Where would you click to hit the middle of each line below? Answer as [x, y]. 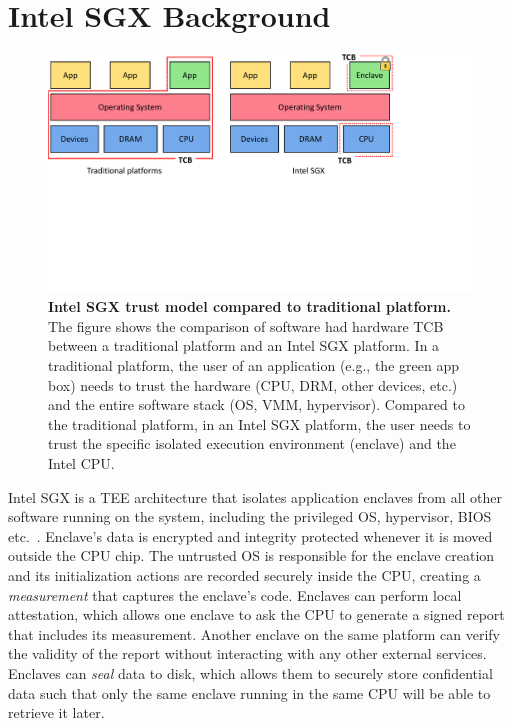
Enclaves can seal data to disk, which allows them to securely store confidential [250, 672]
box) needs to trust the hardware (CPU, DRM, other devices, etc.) [253, 384]
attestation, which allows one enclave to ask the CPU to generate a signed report [256, 614]
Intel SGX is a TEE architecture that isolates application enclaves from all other [255, 496]
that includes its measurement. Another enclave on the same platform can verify [254, 633]
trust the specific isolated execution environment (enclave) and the [252, 443]
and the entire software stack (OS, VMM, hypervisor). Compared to [256, 404]
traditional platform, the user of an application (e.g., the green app [253, 365]
